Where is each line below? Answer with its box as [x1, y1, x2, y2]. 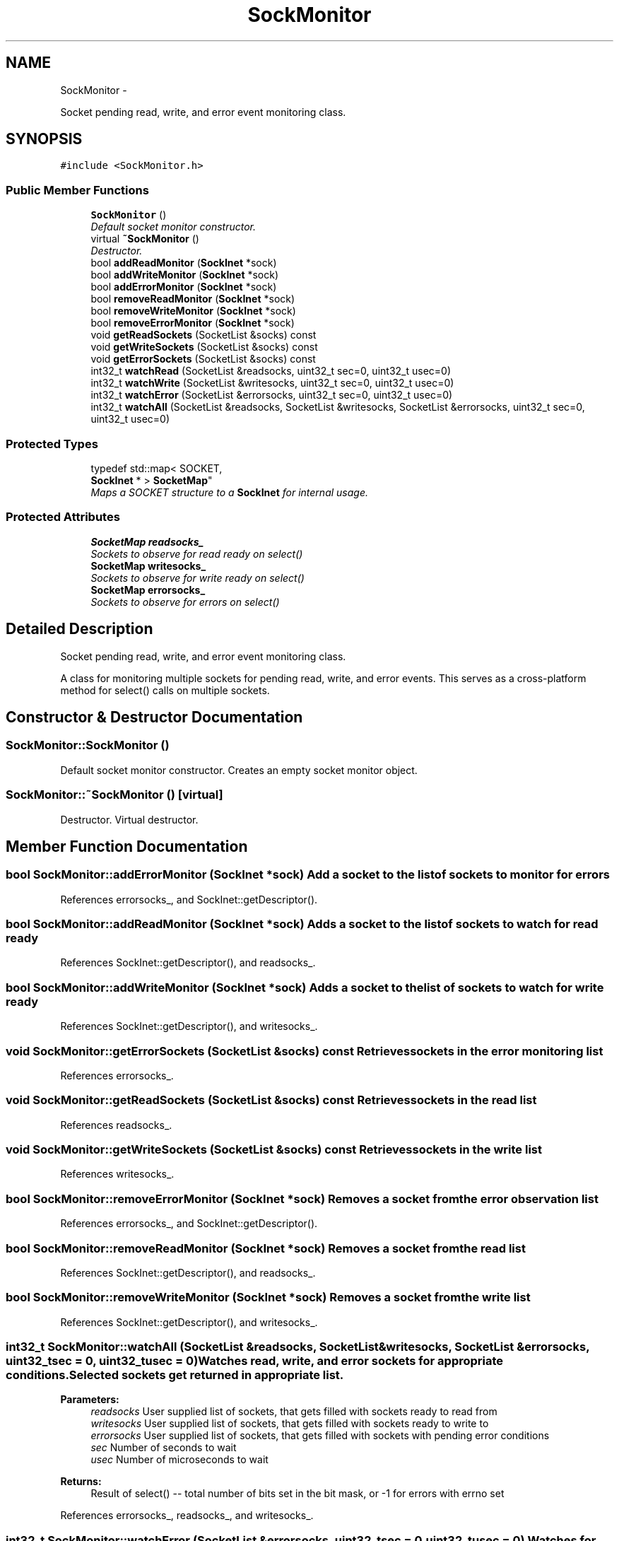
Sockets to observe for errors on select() [90, 595, 280, 608]
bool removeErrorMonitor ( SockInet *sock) [90, 317, 295, 329]
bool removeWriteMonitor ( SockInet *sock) [90, 305, 296, 317]
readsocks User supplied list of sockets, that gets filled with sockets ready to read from [90, 1405, 497, 1418]
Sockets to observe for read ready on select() [90, 547, 303, 560]
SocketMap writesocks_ [90, 559, 206, 572]
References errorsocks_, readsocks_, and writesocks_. [60, 1509, 314, 1522]
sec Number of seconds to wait [90, 1441, 237, 1454]
